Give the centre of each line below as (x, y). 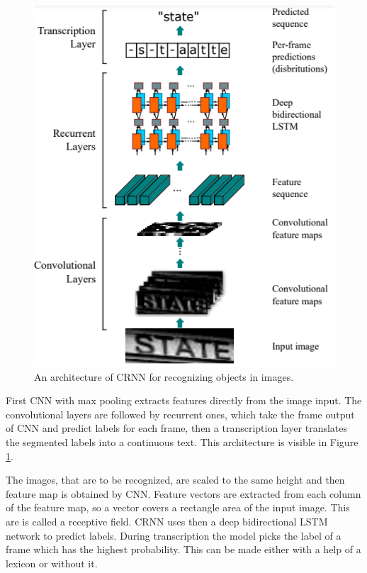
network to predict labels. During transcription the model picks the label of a (174, 535)
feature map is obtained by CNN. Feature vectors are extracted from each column (183, 493)
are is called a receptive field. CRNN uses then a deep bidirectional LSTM (167, 521)
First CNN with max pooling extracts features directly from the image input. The (184, 400)
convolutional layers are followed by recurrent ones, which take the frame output (180, 414)
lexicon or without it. (52, 563)
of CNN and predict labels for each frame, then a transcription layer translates (177, 428)
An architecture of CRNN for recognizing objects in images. (164, 376)
